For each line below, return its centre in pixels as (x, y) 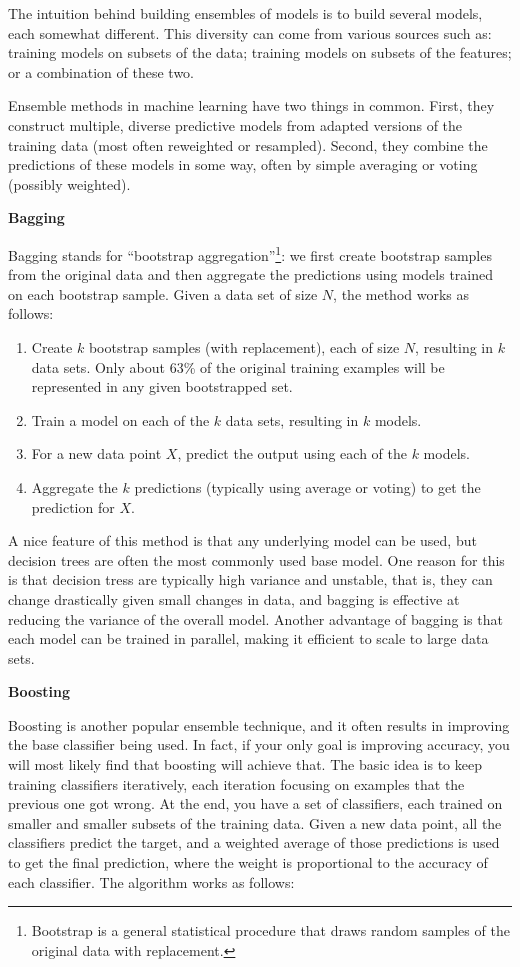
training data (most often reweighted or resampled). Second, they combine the (248, 144)
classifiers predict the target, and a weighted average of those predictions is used (254, 842)
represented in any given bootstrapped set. (162, 386)
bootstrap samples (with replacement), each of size (244, 346)
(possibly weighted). (69, 183)
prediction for (73, 506)
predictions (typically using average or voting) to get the (307, 486)
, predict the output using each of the (292, 453)
